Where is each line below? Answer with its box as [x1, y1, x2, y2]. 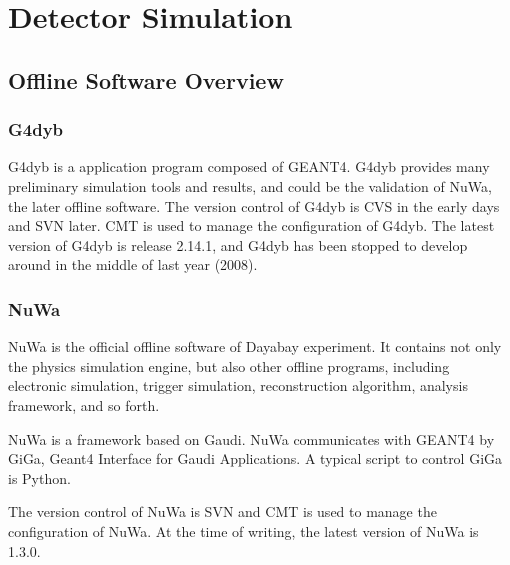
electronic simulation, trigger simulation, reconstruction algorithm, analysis [8, 375, 468, 396]
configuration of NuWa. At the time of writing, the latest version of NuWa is [8, 520, 479, 541]
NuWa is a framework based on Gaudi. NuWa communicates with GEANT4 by [8, 428, 495, 449]
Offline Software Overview [8, 64, 284, 95]
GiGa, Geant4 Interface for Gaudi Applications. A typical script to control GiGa [8, 448, 503, 469]
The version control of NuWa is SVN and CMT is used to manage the [8, 501, 437, 522]
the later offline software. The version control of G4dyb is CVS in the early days [8, 195, 500, 216]
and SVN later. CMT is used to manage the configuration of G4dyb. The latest [8, 215, 495, 236]
